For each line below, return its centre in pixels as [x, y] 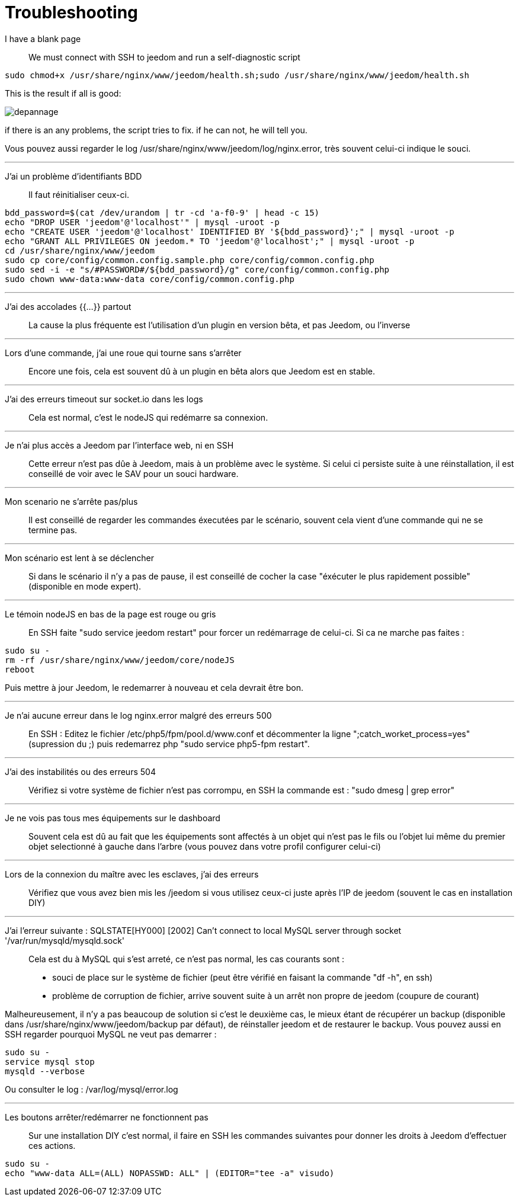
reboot [20, 669]
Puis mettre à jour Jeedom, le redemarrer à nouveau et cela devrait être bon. [154, 687]
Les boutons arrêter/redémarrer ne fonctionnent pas [107, 1117]
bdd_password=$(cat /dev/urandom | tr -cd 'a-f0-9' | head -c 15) [162, 212]
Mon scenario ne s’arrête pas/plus [71, 501]
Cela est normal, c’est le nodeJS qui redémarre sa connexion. [148, 417]
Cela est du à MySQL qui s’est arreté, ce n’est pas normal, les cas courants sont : [187, 959]
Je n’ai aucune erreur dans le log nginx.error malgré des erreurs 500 [138, 715]
